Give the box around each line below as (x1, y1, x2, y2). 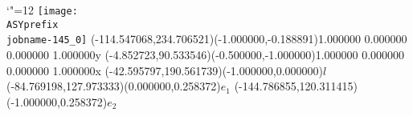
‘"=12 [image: (6, 2, 78, 18)
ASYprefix (6, 18, 59, 30)
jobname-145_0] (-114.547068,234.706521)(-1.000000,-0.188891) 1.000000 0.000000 (6, 30, 407, 47)
